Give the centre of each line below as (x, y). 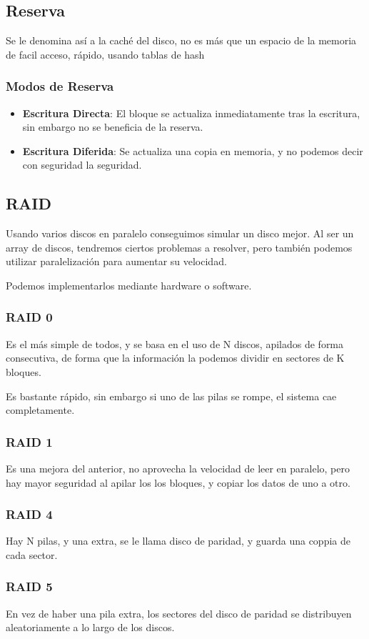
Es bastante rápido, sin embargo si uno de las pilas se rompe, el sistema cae (171, 396)
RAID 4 (29, 514)
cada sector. (32, 554)
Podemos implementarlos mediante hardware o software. (129, 285)
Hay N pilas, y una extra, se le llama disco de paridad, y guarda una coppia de (178, 541)
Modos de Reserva (60, 86)
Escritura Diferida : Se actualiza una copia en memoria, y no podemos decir (193, 150)
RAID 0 (29, 317)
